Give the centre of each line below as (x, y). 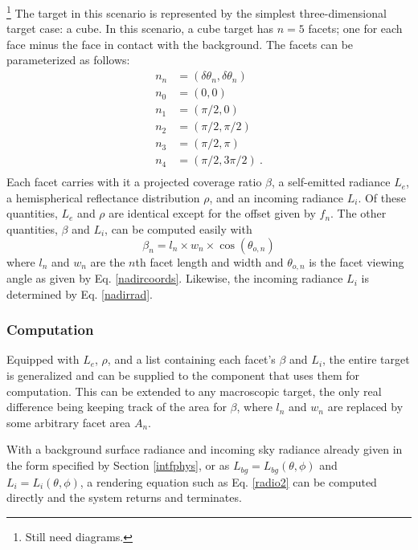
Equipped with (43, 359)
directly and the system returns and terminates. (124, 497)
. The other (359, 213)
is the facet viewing (357, 261)
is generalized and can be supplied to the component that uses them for (183, 375)
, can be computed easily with (178, 229)
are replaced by (365, 407)
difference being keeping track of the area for (117, 407)
